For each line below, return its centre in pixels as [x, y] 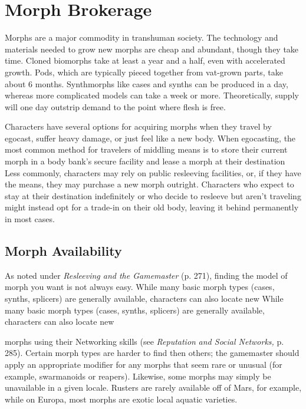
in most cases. [30, 219]
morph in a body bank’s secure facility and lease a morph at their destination [145, 161]
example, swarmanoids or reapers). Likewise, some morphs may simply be [138, 376]
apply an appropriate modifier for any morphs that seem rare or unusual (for [144, 364]
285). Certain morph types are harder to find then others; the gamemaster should [152, 353]
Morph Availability [63, 251]
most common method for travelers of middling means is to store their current [146, 149]
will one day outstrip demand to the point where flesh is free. [115, 106]
